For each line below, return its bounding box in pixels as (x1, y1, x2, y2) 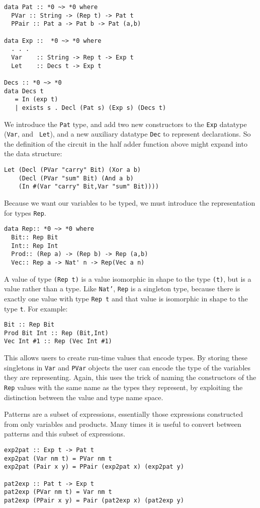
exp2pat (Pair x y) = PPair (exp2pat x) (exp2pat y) (4, 463, 184, 471)
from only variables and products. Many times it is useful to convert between (4, 418, 241, 429)
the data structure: (4, 148, 62, 159)
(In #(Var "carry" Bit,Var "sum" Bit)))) (18, 183, 159, 190)
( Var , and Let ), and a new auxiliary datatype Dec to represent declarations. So (4, 129, 251, 139)
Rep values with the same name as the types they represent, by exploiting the (4, 382, 243, 392)
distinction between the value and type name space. (4, 392, 163, 402)
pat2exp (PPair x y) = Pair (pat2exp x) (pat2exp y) (4, 496, 184, 504)
